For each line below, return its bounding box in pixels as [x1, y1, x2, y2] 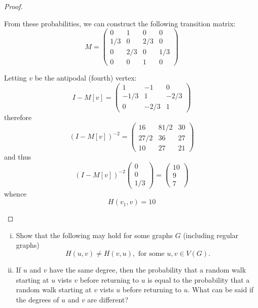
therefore [4, 112, 32, 123]
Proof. [4, 1, 23, 11]
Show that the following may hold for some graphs [16, 229, 173, 240]
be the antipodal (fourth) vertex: [34, 72, 137, 83]
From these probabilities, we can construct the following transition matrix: [4, 18, 236, 28]
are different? [87, 294, 128, 304]
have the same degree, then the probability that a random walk [49, 264, 246, 275]
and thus [4, 151, 31, 162]
